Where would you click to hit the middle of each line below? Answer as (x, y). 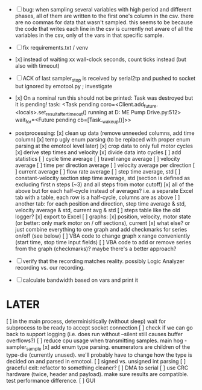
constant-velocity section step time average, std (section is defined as (102, 178)
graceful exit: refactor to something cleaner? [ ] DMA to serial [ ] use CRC (97, 368)
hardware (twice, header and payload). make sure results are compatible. (97, 374)
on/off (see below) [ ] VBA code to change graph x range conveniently (103, 236)
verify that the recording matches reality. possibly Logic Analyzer (104, 261)
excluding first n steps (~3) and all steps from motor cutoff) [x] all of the (104, 184)
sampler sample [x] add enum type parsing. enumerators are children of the (98, 348)
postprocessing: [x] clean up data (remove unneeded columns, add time (105, 133)
